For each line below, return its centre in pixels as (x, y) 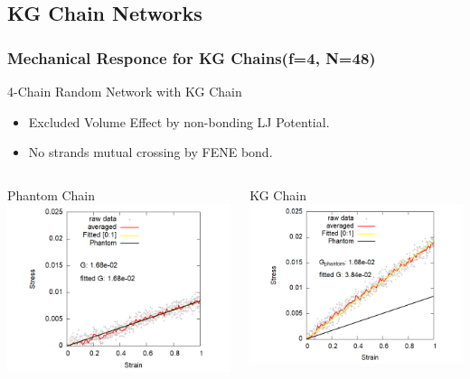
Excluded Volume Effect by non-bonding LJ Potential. (179, 121)
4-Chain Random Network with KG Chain (125, 91)
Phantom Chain (52, 194)
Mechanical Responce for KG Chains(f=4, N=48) (192, 57)
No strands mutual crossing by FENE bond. (150, 152)
